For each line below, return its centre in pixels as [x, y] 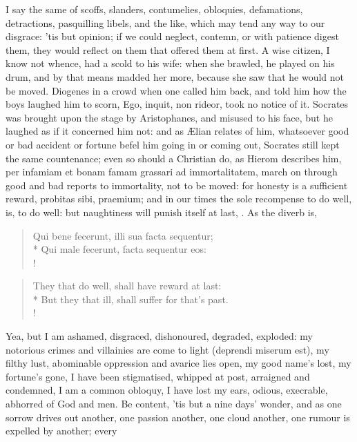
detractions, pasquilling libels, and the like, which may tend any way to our [165, 22]
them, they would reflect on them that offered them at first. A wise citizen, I [168, 49]
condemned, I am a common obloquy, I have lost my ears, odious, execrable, [167, 390]
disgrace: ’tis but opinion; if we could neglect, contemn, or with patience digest [172, 36]
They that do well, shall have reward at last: [127, 286]
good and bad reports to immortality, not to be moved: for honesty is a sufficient [177, 185]
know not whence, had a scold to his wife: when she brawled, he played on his [170, 63]
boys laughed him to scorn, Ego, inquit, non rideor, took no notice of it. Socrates [177, 104]
